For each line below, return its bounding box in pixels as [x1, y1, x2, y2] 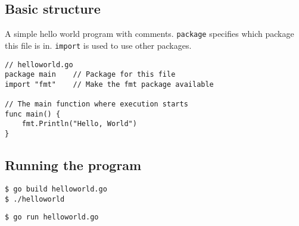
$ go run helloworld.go [5, 213, 99, 222]
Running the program [5, 156, 142, 174]
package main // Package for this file [5, 70, 176, 79]
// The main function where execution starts [5, 100, 188, 109]
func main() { [5, 109, 61, 118]
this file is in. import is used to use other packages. [5, 39, 192, 51]
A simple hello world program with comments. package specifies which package [5, 27, 294, 40]
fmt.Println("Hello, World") [21, 120, 137, 128]
